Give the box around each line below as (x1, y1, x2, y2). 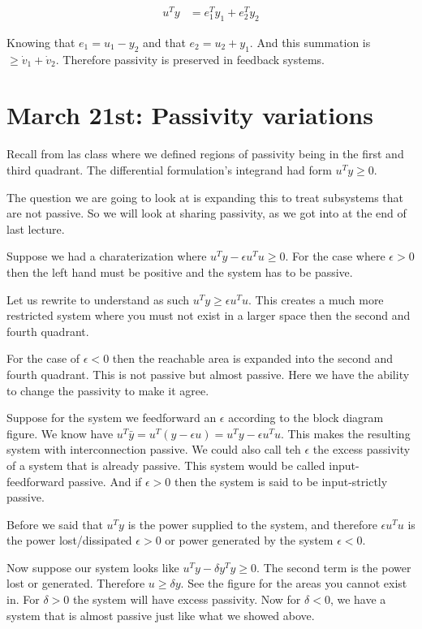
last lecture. (6, 220, 65, 237)
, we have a (329, 591, 386, 608)
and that (143, 33, 186, 50)
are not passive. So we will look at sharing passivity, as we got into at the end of (6, 205, 407, 222)
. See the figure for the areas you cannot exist (180, 575, 407, 592)
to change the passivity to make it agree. (6, 381, 209, 399)
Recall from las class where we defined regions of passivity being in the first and (6, 145, 404, 162)
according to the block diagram (228, 409, 384, 426)
